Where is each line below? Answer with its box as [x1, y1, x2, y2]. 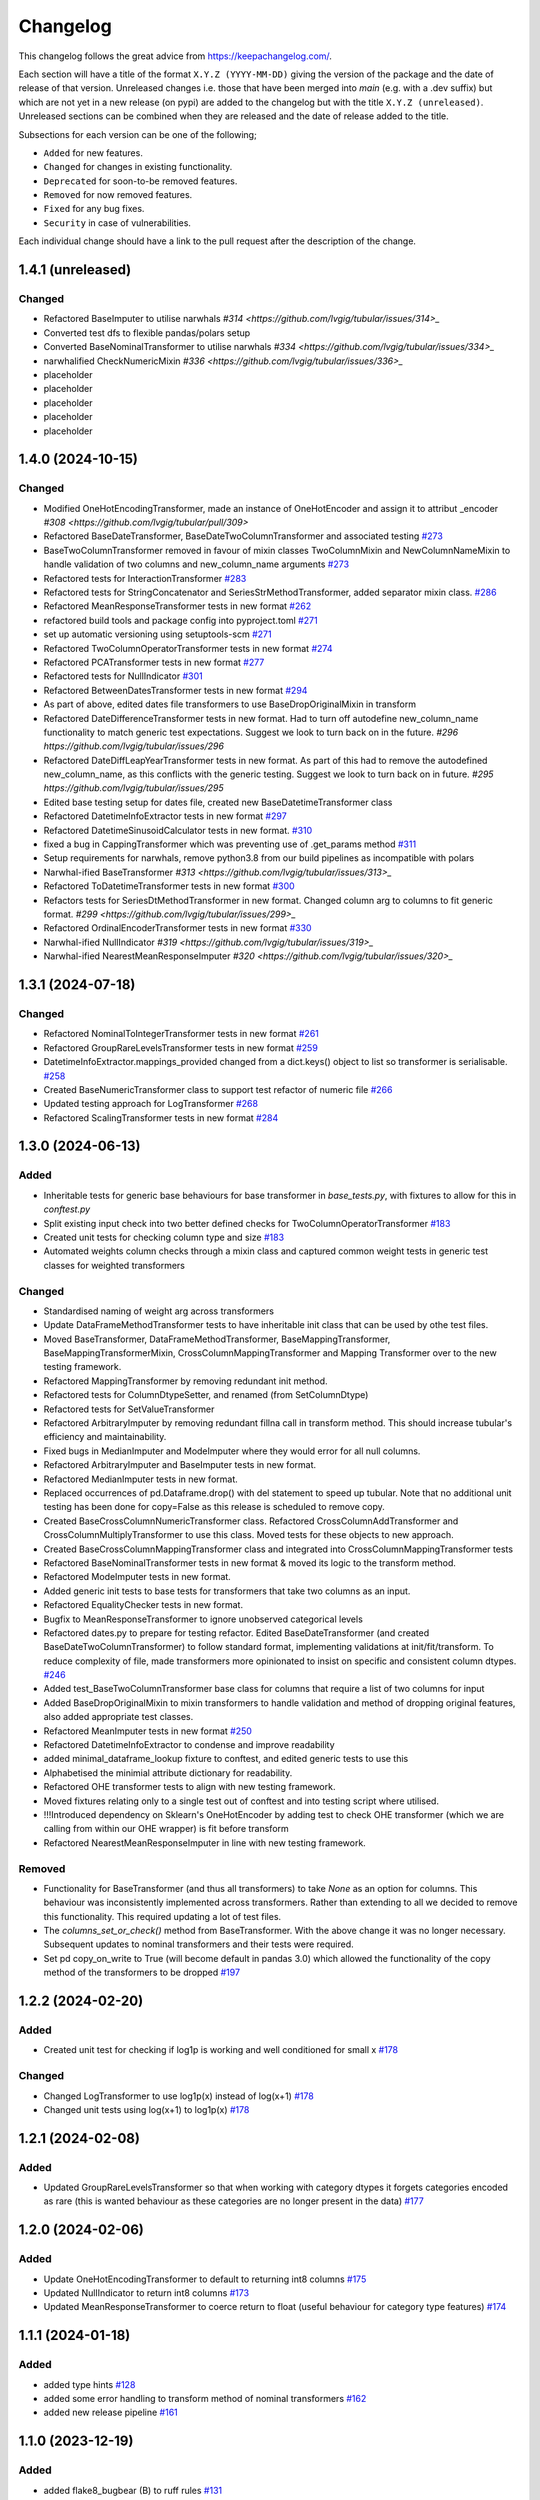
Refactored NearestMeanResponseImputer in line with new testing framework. [43, 1836, 367, 1849]
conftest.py [43, 1203, 91, 1215]
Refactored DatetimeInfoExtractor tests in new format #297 [43, 810, 287, 822]
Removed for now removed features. [43, 189, 193, 201]
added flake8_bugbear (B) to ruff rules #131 [43, 2484, 223, 2496]
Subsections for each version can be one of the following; [18, 128, 257, 140]
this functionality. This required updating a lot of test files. [43, 1910, 282, 1922]
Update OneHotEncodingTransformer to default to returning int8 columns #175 [43, 2273, 367, 2285]
